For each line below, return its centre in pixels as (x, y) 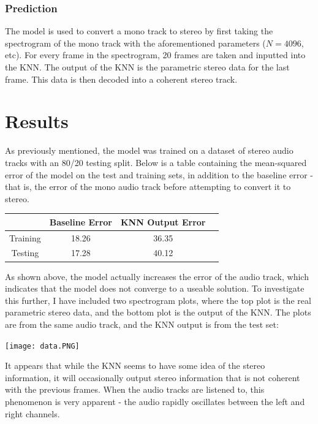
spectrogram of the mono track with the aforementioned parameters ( (135, 43)
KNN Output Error (163, 221)
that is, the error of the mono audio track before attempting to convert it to (148, 187)
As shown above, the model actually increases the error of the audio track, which (157, 276)
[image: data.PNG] (42, 346)
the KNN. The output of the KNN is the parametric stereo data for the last (147, 67)
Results (37, 121)
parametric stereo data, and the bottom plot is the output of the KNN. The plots (158, 312)
